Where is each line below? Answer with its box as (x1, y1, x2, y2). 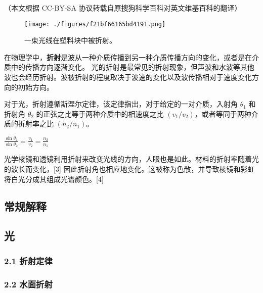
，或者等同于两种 (194, 108, 251, 119)
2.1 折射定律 (4, 254, 53, 267)
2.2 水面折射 (4, 277, 53, 290)
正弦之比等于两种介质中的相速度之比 (43, 108, 164, 119)
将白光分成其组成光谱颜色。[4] (4, 173, 104, 184)
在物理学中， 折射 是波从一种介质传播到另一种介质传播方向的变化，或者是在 (4, 52, 252, 62)
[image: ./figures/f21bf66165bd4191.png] (24, 20, 166, 28)
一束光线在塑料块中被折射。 (24, 35, 116, 45)
